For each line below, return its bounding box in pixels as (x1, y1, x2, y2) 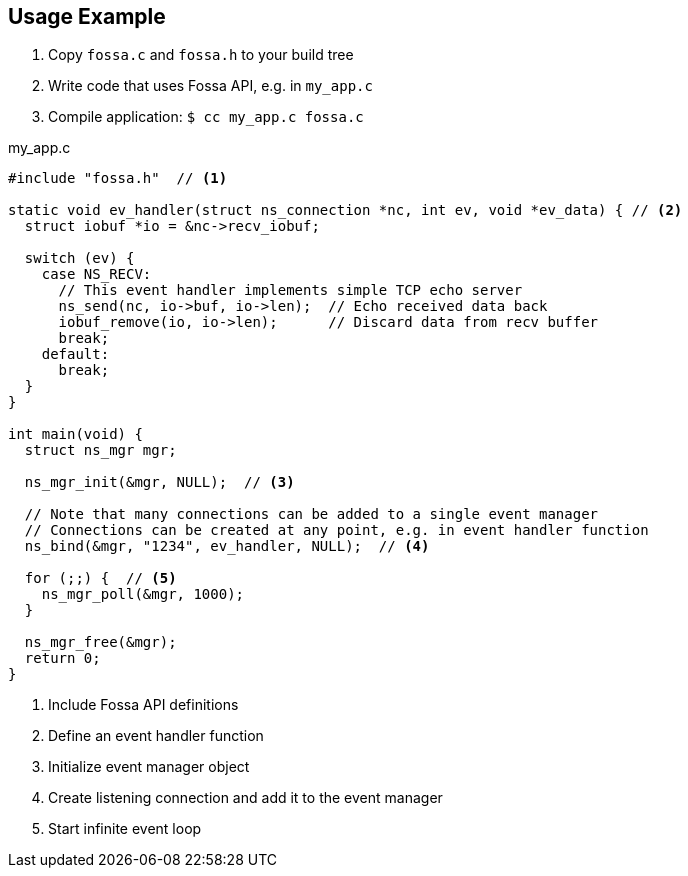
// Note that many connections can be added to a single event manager (24, 506, 599, 523)
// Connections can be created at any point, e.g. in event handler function (24, 522, 649, 539)
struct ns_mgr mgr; (24, 442, 177, 459)
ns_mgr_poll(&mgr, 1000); (41, 586, 245, 603)
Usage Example (8, 4, 166, 29)
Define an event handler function (48, 727, 264, 745)
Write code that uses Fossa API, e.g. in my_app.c (48, 77, 373, 95)
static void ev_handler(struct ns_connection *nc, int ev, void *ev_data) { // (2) (8, 202, 683, 219)
